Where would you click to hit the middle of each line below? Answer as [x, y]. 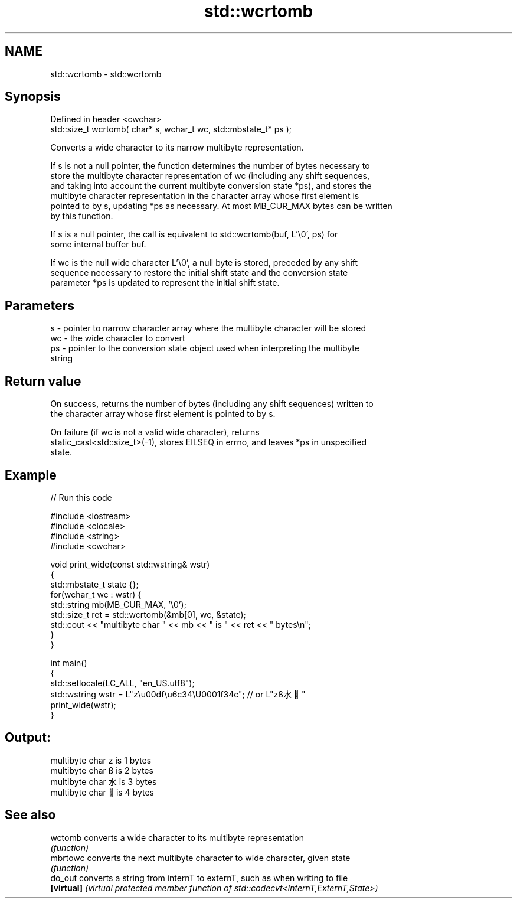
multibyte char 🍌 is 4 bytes [102, 792]
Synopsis [33, 97]
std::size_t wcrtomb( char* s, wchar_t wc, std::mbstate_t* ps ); [171, 129]
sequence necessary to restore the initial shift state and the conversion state [199, 273]
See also [30, 815]
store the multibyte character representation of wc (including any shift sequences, [210, 176]
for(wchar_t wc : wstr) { [96, 594]
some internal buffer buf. [98, 245]
